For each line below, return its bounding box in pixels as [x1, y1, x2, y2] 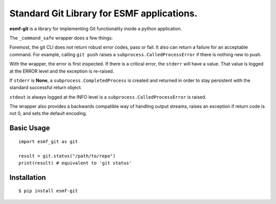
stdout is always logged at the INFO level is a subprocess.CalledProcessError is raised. [9, 94, 206, 100]
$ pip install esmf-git [18, 188, 78, 194]
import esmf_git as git [18, 139, 78, 144]
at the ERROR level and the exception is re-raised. [9, 68, 114, 74]
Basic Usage [9, 124, 50, 132]
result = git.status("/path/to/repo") [18, 153, 116, 158]
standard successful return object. [9, 84, 82, 90]
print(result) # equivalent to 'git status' [18, 160, 132, 166]
